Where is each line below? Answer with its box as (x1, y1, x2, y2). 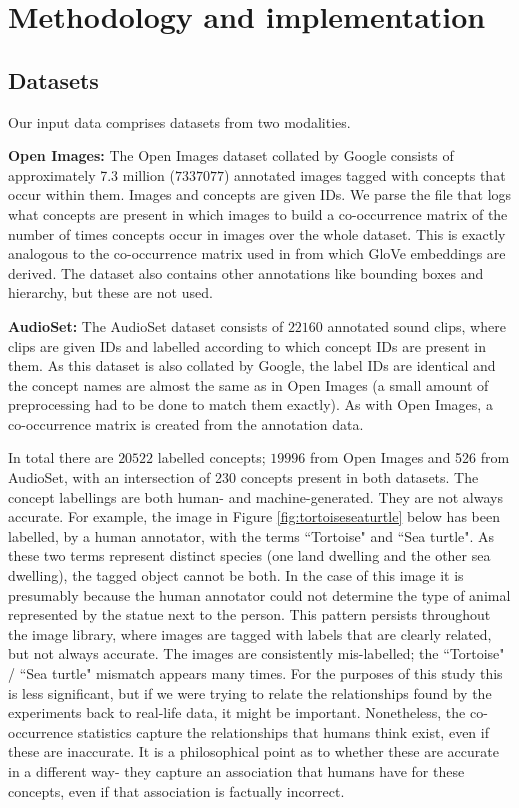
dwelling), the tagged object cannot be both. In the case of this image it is (8, 565, 464, 586)
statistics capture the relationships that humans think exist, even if (77, 721, 489, 742)
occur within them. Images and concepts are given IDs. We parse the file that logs (8, 184, 512, 205)
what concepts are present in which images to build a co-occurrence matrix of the (8, 203, 508, 224)
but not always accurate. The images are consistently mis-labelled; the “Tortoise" (8, 643, 505, 664)
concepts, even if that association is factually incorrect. (8, 780, 345, 801)
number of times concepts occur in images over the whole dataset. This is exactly (8, 223, 506, 244)
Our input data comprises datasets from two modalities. (8, 111, 351, 132)
